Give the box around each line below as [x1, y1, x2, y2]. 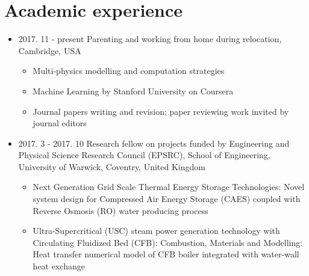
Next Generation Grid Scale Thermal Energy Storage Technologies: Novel [33, 180, 305, 193]
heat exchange [33, 260, 85, 272]
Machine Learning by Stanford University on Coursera [33, 84, 234, 97]
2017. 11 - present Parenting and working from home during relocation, [18, 32, 282, 45]
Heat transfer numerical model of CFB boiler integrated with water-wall [33, 248, 299, 260]
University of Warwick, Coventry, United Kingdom [18, 160, 205, 173]
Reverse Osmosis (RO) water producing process [33, 204, 208, 216]
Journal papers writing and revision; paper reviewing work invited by [33, 105, 289, 117]
